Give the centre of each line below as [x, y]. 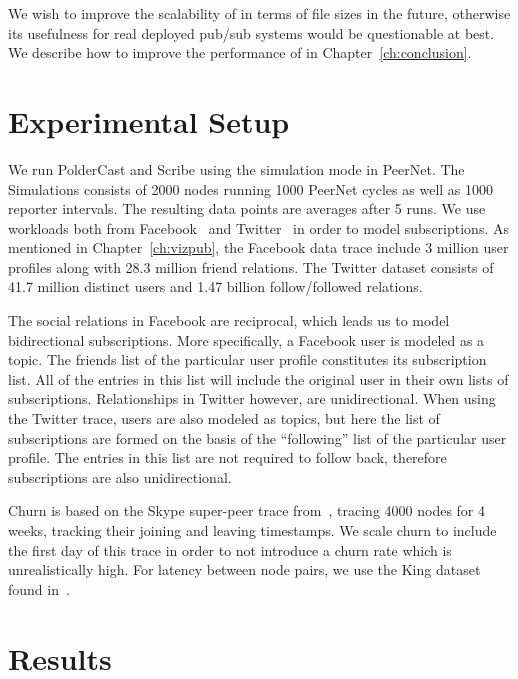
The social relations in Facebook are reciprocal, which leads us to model [229, 320]
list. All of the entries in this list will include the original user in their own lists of [258, 378]
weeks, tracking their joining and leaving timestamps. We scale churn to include [252, 530]
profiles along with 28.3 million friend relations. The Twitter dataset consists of [251, 266]
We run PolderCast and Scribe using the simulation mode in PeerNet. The [236, 168]
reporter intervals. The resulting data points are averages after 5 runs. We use [247, 208]
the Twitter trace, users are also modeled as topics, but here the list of [224, 418]
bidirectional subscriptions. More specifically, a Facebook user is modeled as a [246, 339]
